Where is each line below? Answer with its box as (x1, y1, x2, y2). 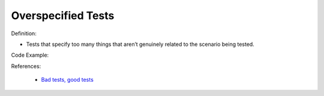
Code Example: (11, 51, 49, 59)
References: (11, 63, 41, 70)
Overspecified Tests (11, 9, 115, 22)
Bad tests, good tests (41, 76, 94, 83)
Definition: (11, 30, 37, 37)
